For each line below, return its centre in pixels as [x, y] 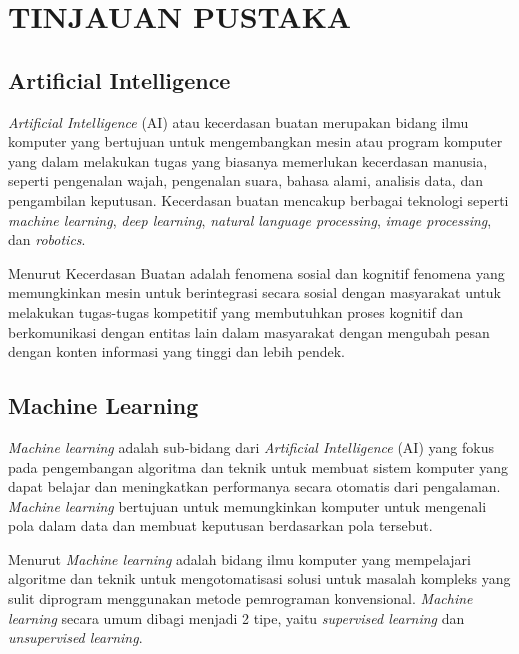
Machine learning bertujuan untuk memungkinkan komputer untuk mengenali [247, 505]
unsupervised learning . [75, 637]
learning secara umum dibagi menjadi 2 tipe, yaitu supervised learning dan [236, 617]
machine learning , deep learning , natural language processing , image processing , [250, 219]
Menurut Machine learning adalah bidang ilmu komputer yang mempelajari [239, 558]
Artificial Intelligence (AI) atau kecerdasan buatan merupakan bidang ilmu [238, 121]
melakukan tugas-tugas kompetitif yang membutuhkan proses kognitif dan [235, 311]
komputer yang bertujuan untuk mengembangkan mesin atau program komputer [255, 141]
